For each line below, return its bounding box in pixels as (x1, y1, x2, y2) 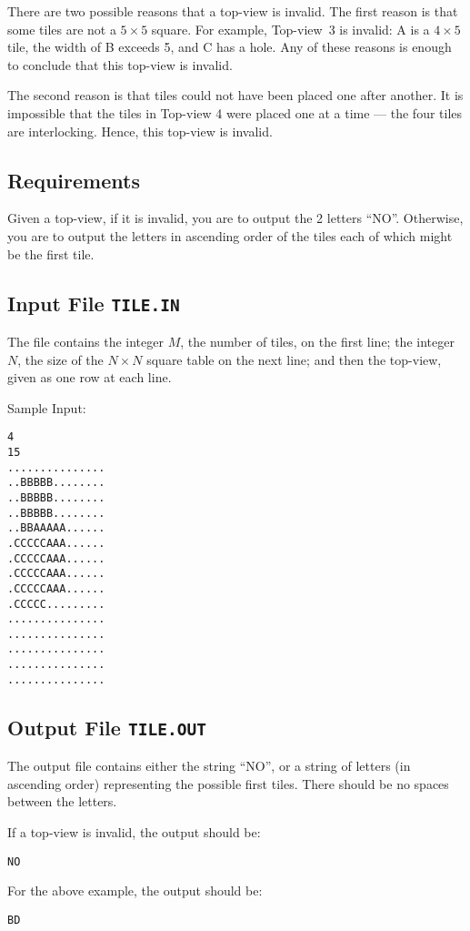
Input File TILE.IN (7, 288, 180, 317)
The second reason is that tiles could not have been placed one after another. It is (7, 86, 464, 105)
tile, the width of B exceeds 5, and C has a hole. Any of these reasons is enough (7, 37, 452, 56)
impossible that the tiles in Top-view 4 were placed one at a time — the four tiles (7, 103, 463, 122)
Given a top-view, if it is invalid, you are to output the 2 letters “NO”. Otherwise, (7, 208, 464, 228)
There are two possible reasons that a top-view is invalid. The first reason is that (7, 2, 458, 20)
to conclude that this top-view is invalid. (7, 55, 233, 74)
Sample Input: (7, 398, 86, 417)
